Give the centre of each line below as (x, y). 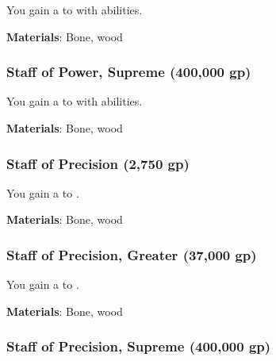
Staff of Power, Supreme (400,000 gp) (129, 72)
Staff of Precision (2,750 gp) (98, 163)
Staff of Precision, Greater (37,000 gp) (132, 254)
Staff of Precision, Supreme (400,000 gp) (139, 346)
